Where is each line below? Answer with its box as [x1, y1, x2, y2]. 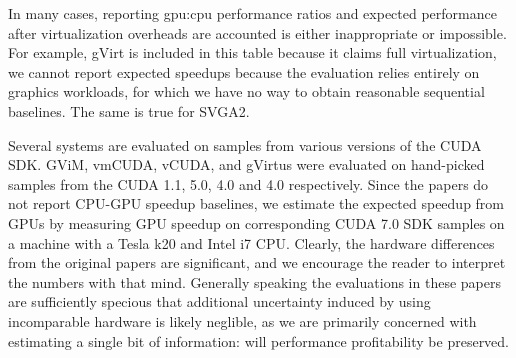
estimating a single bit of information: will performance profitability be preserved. [8, 330, 510, 351]
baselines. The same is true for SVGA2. [8, 100, 250, 121]
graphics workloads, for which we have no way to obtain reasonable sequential [8, 81, 485, 102]
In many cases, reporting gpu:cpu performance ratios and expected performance [8, 3, 497, 23]
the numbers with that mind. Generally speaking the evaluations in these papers [8, 271, 501, 292]
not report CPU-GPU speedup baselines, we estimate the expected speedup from [8, 193, 505, 214]
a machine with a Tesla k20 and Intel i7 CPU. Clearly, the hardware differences [8, 232, 495, 253]
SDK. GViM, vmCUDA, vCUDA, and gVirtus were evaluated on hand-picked [8, 154, 485, 175]
